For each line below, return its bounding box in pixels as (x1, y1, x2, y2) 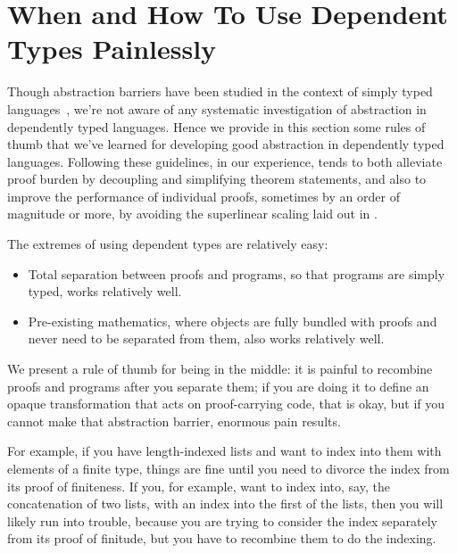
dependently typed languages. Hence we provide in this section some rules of (7, 117, 426, 136)
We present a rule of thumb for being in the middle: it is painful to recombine (7, 359, 433, 378)
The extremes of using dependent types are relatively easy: (7, 235, 328, 253)
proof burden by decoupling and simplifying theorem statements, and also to (7, 169, 427, 188)
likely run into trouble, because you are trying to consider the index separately (7, 511, 437, 530)
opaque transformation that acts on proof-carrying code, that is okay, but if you (7, 394, 445, 413)
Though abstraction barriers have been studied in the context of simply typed (7, 82, 433, 101)
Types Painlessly (7, 30, 217, 67)
